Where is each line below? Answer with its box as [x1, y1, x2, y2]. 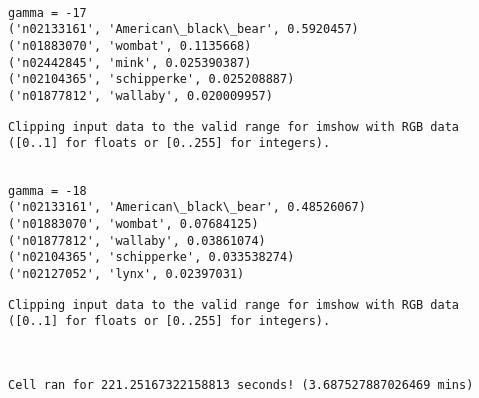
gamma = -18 [8, 183, 87, 198]
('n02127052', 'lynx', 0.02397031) [8, 266, 245, 281]
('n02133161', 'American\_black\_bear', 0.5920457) [8, 22, 359, 37]
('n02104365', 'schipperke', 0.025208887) [8, 72, 295, 87]
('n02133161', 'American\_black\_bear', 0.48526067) [8, 200, 366, 215]
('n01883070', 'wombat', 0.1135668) [8, 38, 252, 53]
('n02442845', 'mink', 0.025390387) [8, 55, 252, 70]
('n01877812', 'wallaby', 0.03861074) [8, 233, 266, 248]
